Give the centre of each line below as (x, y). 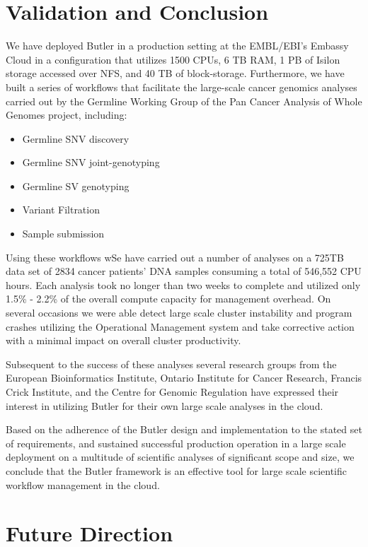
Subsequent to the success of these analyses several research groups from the (171, 364)
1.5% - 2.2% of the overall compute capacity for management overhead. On (168, 299)
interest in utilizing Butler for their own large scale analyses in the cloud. (165, 405)
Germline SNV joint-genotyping (91, 162)
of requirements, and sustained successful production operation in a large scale (176, 443)
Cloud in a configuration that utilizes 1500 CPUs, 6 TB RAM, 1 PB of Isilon (173, 59)
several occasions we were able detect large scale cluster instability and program (179, 313)
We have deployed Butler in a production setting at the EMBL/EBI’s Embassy (177, 46)
